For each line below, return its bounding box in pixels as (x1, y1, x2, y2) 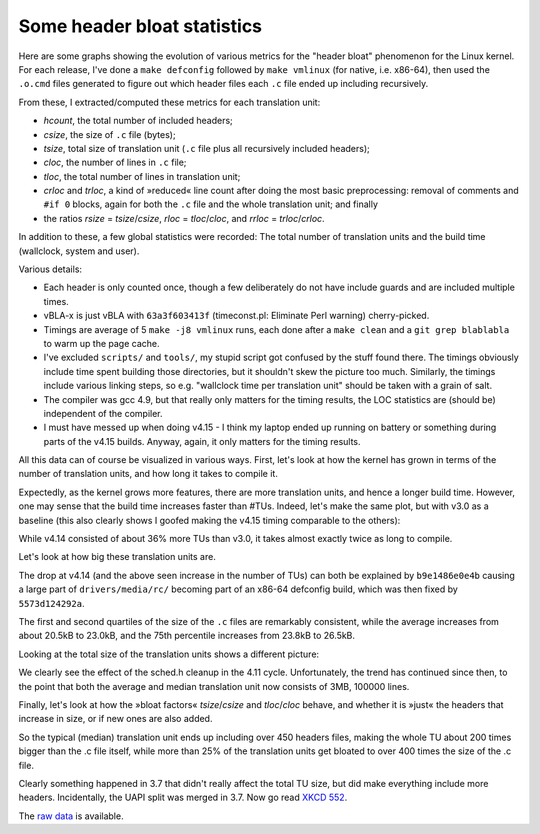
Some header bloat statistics (18, 15, 263, 37)
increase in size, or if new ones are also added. (18, 713, 213, 725)
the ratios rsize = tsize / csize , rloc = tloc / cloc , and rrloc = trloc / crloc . (43, 212, 325, 224)
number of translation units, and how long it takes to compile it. (18, 468, 279, 480)
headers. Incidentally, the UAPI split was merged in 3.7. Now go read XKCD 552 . (18, 791, 348, 804)
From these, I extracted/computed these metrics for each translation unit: (18, 96, 321, 108)
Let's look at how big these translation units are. (18, 551, 217, 563)
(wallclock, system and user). (18, 245, 140, 257)
